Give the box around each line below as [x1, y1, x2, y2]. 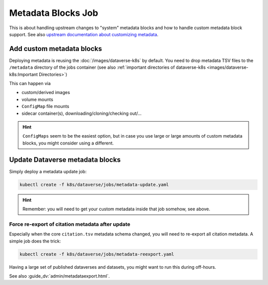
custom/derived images [21, 90, 70, 95]
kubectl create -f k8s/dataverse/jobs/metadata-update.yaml [19, 182, 169, 188]
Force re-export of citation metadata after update [9, 221, 131, 228]
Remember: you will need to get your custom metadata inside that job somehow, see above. [22, 206, 210, 212]
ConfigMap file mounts [21, 103, 69, 109]
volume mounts [21, 96, 54, 102]
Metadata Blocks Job [9, 7, 99, 18]
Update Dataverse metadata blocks [9, 155, 121, 164]
